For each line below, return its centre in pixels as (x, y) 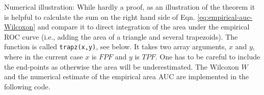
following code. (27, 86)
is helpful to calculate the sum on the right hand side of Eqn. (100, 17)
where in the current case (44, 57)
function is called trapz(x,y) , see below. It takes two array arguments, (115, 46)
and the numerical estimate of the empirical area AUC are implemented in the (127, 76)
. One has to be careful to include (208, 57)
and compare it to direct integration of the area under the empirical (143, 27)
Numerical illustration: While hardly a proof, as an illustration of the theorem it (130, 7)
